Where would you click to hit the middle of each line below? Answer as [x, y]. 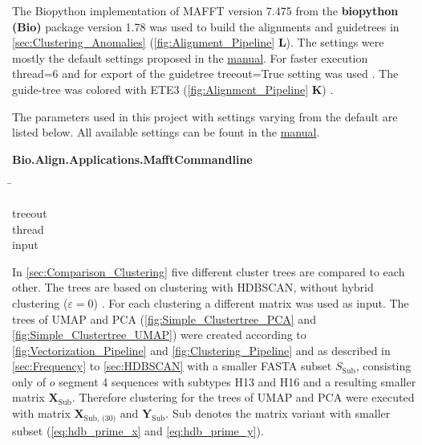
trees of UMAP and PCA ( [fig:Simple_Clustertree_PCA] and [164, 318]
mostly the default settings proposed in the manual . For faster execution [190, 57]
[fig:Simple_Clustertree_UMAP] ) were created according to [159, 335]
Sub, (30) [100, 418]
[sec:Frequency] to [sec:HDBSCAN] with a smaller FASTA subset [172, 366]
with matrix [41, 413]
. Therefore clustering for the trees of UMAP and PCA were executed [243, 397]
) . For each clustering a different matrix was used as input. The [251, 302]
